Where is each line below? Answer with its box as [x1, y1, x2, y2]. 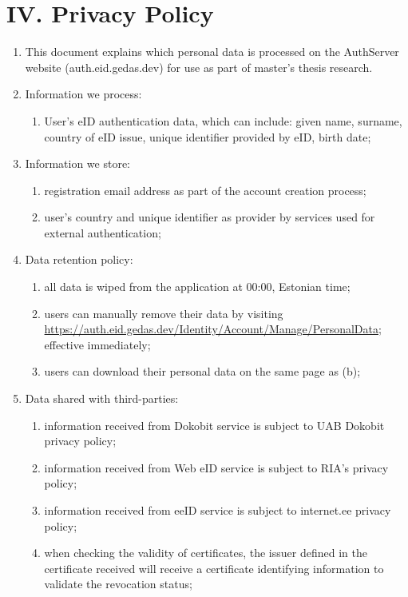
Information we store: [25, 155, 131, 172]
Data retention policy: [25, 251, 133, 268]
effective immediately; [44, 336, 151, 352]
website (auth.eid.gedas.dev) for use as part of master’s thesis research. [25, 58, 373, 75]
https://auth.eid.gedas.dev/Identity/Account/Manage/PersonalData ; [44, 320, 382, 337]
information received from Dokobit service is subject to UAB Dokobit [44, 416, 385, 433]
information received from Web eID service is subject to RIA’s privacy [44, 459, 389, 476]
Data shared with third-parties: [25, 390, 179, 407]
